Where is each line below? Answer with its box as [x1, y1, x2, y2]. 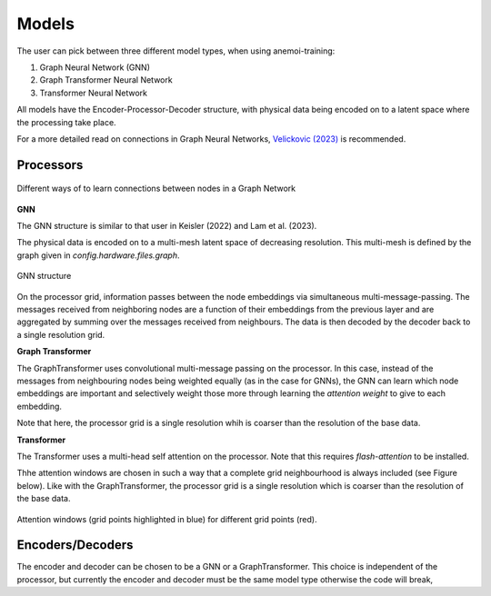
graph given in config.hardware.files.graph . [16, 250, 181, 261]
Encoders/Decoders [16, 537, 134, 553]
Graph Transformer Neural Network [39, 74, 173, 85]
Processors [16, 157, 84, 173]
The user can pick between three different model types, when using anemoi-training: [16, 45, 336, 56]
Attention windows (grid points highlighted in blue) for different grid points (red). [16, 513, 317, 524]
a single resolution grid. [16, 329, 105, 340]
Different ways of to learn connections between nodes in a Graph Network [16, 183, 296, 194]
